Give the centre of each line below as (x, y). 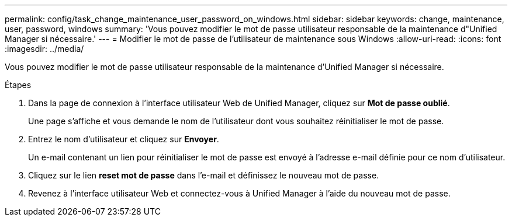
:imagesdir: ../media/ (44, 49)
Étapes (18, 85)
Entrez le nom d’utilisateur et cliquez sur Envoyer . (124, 139)
